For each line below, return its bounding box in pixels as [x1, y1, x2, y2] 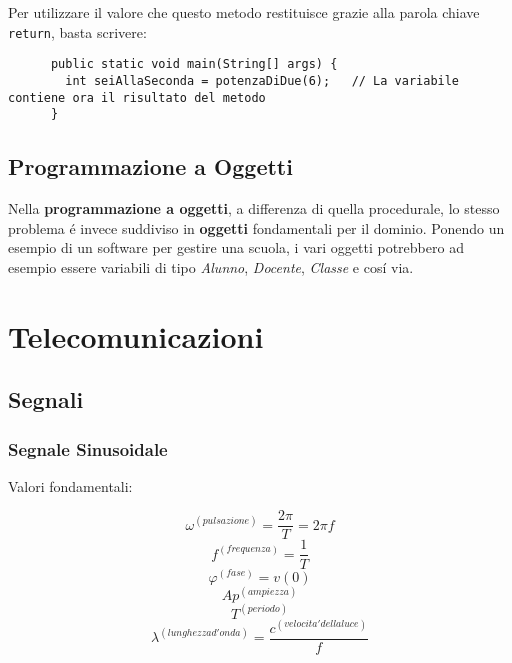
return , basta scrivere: [8, 21, 147, 42]
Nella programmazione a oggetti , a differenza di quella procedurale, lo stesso [8, 198, 500, 219]
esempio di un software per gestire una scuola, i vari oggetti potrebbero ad [8, 237, 464, 258]
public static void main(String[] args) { [50, 57, 338, 72]
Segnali [8, 384, 84, 415]
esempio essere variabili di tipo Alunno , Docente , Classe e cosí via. [8, 256, 414, 277]
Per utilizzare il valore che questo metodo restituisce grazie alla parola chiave [8, 2, 480, 22]
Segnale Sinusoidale [8, 436, 168, 461]
